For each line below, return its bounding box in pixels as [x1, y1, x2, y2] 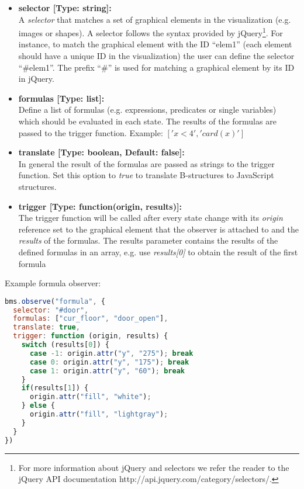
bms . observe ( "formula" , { [5, 297, 105, 306]
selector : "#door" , [13, 306, 89, 314]
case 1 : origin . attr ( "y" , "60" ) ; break [29, 366, 185, 375]
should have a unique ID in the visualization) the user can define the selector [18, 50, 295, 62]
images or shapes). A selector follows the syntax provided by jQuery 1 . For [18, 25, 283, 39]
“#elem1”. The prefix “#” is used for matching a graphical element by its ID [18, 61, 295, 73]
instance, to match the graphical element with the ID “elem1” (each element [18, 38, 292, 50]
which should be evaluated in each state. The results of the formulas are [18, 115, 277, 127]
